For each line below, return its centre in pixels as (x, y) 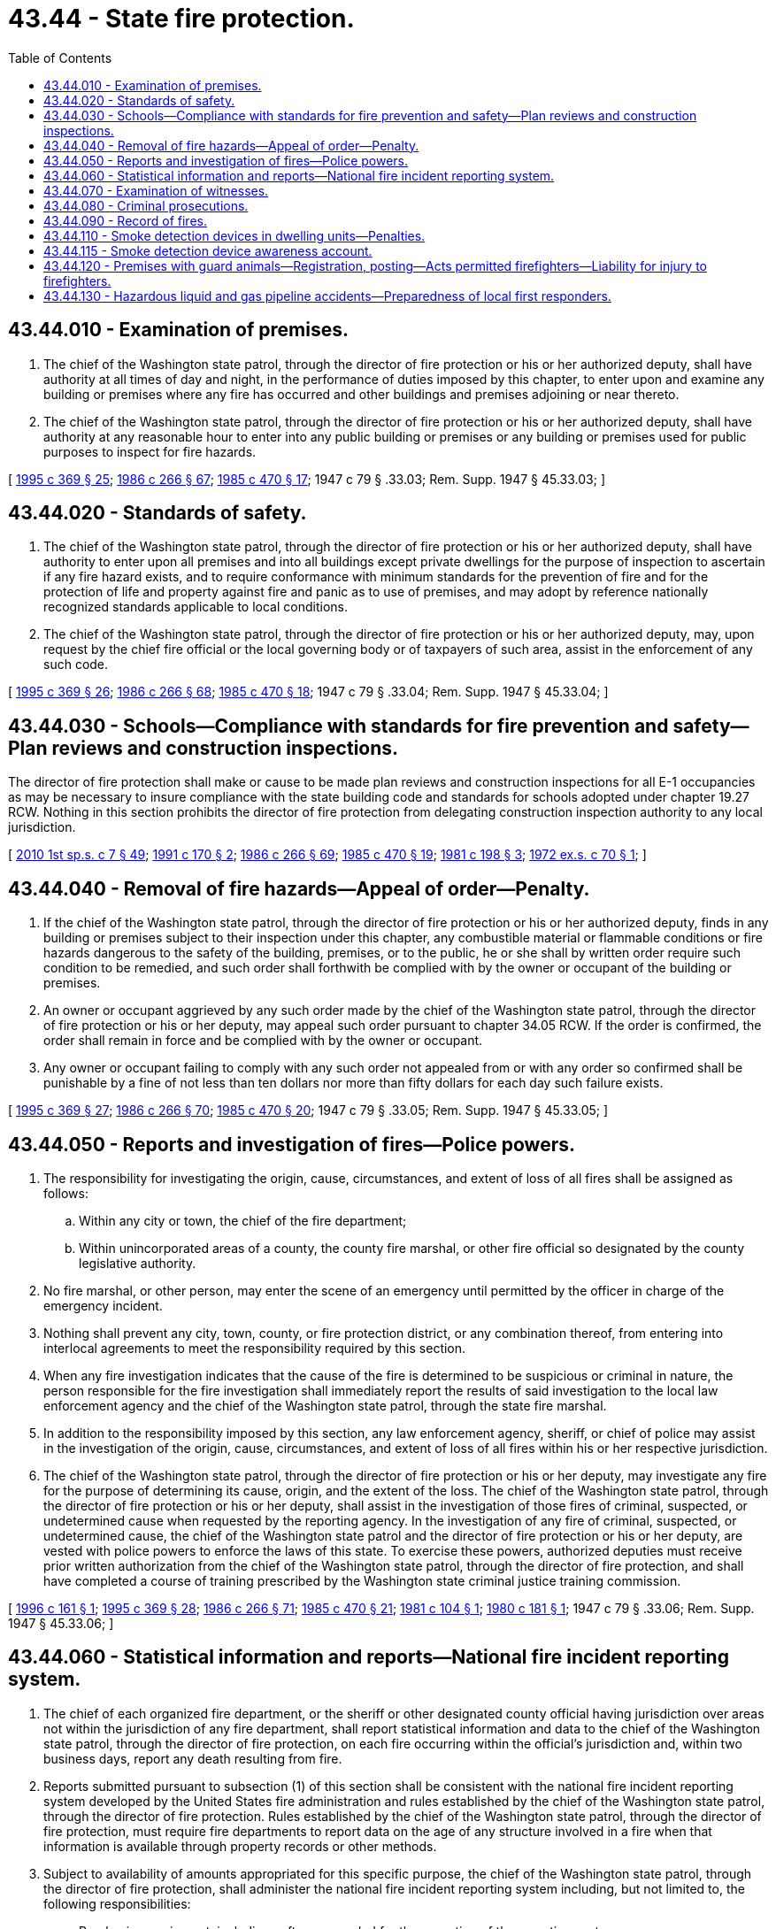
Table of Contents (60, 58)
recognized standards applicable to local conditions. (196, 607)
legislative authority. (138, 1263)
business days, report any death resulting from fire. (193, 1758)
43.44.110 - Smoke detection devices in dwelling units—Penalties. (234, 235)
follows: (66, 1193)
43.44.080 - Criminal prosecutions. (146, 205)
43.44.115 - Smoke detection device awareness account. (208, 250)
